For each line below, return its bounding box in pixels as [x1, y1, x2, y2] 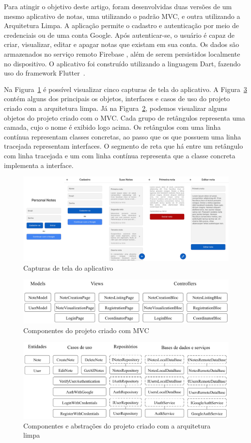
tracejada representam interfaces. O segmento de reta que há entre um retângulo [4, 141, 243, 151]
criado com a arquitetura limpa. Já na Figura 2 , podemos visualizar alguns [4, 103, 227, 113]
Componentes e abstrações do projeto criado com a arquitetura [23, 420, 211, 430]
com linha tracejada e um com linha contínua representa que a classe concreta [4, 150, 235, 160]
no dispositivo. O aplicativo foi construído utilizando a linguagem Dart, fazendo [4, 58, 241, 68]
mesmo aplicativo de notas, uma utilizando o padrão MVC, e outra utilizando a [4, 11, 240, 21]
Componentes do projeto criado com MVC [23, 325, 149, 335]
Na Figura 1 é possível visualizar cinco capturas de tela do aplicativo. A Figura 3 [4, 84, 247, 94]
